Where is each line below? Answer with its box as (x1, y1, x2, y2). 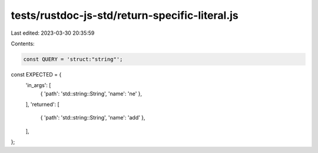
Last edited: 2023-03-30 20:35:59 (11, 29, 95, 36)
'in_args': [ (25, 82, 51, 89)
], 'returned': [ (25, 101, 60, 108)
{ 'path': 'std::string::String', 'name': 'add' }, (40, 114, 145, 121)
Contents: (11, 40, 35, 47)
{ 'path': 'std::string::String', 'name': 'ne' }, (40, 90, 143, 97)
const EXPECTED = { (11, 71, 62, 78)
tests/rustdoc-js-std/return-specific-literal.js (11, 9, 238, 22)
